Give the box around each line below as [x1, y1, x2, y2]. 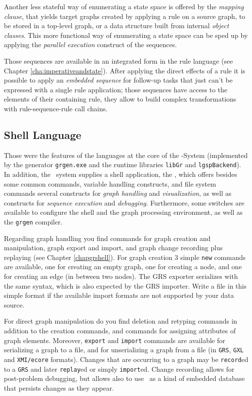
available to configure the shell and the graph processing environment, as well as [4, 207, 243, 217]
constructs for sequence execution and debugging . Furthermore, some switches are [4, 197, 245, 207]
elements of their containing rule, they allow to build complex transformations [4, 94, 236, 104]
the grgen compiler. [4, 216, 63, 226]
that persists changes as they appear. [4, 382, 114, 393]
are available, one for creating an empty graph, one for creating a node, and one [4, 261, 242, 272]
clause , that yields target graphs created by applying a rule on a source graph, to [4, 11, 246, 21]
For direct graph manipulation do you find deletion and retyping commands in [4, 316, 237, 326]
